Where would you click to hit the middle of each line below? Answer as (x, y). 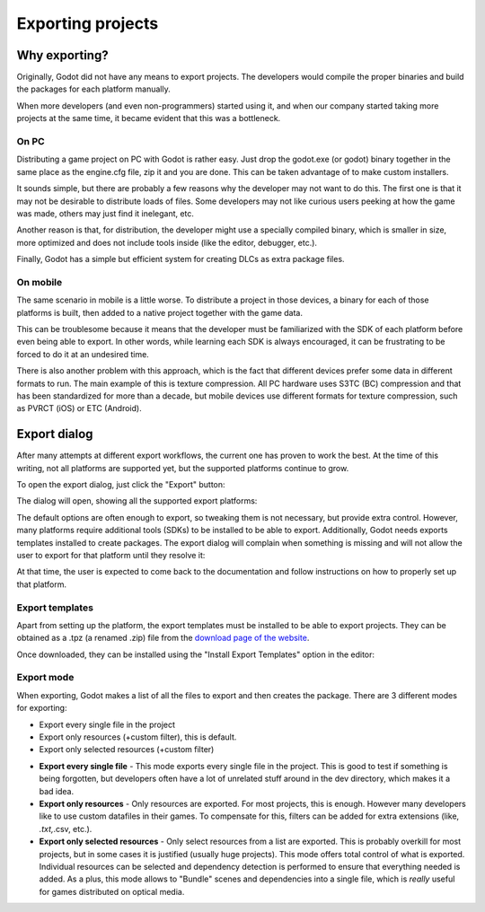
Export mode (45, 678)
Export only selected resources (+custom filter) (127, 750)
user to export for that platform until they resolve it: (111, 556)
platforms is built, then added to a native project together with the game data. (159, 312)
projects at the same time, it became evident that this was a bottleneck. (149, 118)
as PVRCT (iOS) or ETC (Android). (79, 408)
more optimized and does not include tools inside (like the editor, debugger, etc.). (167, 242)
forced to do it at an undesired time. (83, 354)
